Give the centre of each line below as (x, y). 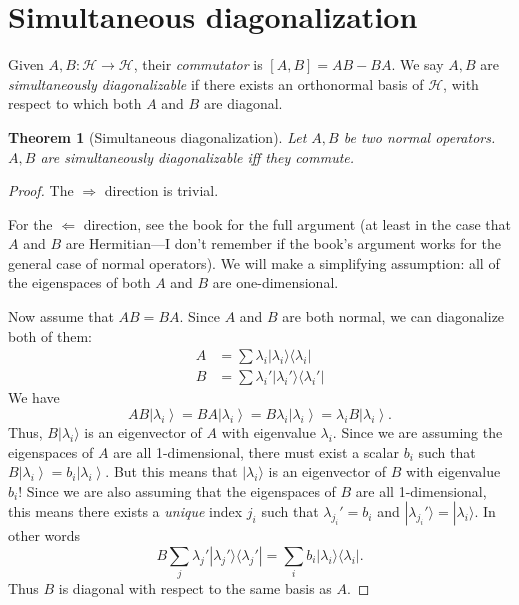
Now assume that (61, 316)
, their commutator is (198, 64)
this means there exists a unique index (125, 511)
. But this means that (171, 471)
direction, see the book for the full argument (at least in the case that (297, 223)
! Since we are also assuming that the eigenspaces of (177, 490)
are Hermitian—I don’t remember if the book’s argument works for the (283, 243)
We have (34, 397)
